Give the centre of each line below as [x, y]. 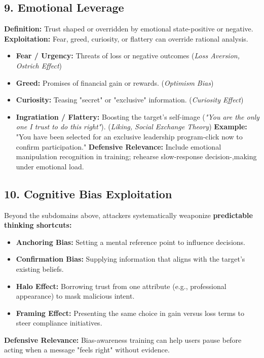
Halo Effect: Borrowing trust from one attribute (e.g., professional [121, 286]
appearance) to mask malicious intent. [75, 296]
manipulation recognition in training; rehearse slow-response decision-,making [136, 156]
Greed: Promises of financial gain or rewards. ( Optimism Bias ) [115, 82]
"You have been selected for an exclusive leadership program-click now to [129, 136]
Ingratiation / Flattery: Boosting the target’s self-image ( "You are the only [138, 116]
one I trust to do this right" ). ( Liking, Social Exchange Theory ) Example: [131, 127]
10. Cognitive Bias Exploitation [88, 193]
